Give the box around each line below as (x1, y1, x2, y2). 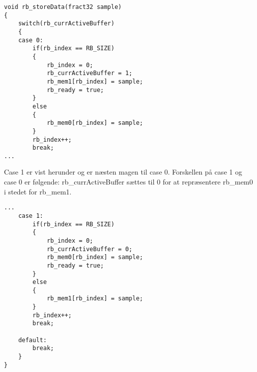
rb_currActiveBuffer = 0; (46, 245, 132, 253)
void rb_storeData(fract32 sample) (4, 3, 122, 10)
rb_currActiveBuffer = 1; (46, 70, 132, 77)
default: (18, 336, 47, 344)
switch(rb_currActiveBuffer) (18, 20, 115, 27)
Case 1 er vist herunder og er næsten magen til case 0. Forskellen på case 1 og (4, 167, 242, 177)
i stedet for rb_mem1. (4, 186, 72, 196)
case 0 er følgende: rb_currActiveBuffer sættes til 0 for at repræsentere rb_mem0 (4, 177, 253, 187)
